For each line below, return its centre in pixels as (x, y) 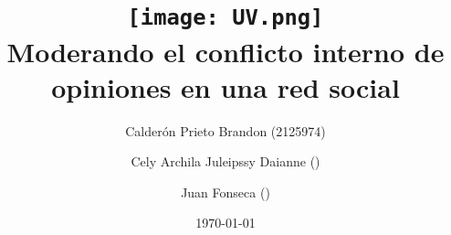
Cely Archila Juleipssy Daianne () (225, 161)
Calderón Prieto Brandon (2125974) (225, 130)
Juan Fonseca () (225, 192)
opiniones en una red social (225, 86)
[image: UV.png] (225, 18)
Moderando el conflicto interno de (225, 51)
